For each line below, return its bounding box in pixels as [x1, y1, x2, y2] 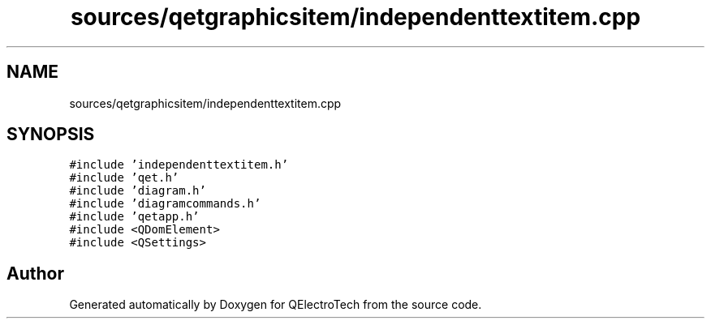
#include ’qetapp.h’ [69, 210, 200, 224]
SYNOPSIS [6, 124, 95, 145]
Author [6, 263, 64, 284]
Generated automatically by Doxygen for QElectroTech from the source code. [69, 297, 482, 312]
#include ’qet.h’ [69, 171, 179, 185]
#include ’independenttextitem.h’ [69, 158, 289, 172]
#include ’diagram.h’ [69, 184, 206, 198]
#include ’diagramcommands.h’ [69, 197, 261, 211]
